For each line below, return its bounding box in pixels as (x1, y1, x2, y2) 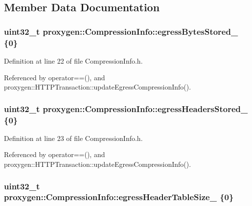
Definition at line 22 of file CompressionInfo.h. (4, 55, 143, 66)
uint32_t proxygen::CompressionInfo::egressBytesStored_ (4, 25, 238, 37)
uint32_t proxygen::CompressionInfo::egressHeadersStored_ (4, 102, 248, 114)
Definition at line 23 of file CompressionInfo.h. (4, 133, 143, 143)
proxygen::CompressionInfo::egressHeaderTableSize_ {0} (4, 191, 234, 203)
